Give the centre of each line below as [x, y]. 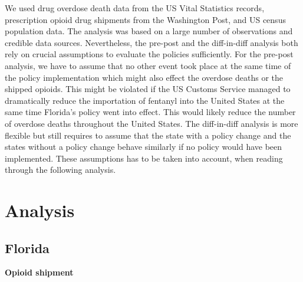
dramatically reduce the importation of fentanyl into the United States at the [145, 100]
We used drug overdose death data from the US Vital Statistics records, [135, 8]
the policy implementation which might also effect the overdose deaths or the [144, 77]
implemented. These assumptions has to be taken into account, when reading [144, 158]
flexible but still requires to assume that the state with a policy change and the [148, 135]
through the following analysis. [60, 170]
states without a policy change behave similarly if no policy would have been [144, 147]
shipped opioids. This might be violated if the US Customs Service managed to [148, 89]
